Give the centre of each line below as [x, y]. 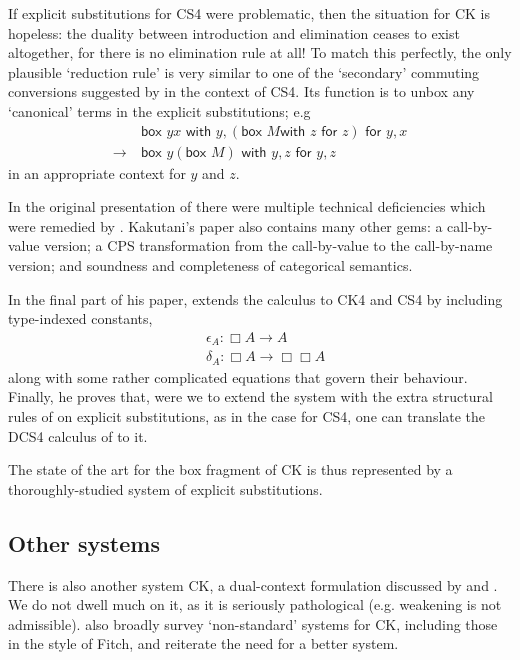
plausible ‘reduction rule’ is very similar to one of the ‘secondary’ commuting [244, 71]
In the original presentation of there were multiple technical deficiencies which [247, 206]
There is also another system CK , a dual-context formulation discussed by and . [253, 584]
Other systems [84, 542]
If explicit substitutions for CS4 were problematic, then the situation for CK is [249, 13]
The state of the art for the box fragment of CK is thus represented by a [230, 469]
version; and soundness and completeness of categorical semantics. [210, 265]
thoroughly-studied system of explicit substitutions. [165, 488]
